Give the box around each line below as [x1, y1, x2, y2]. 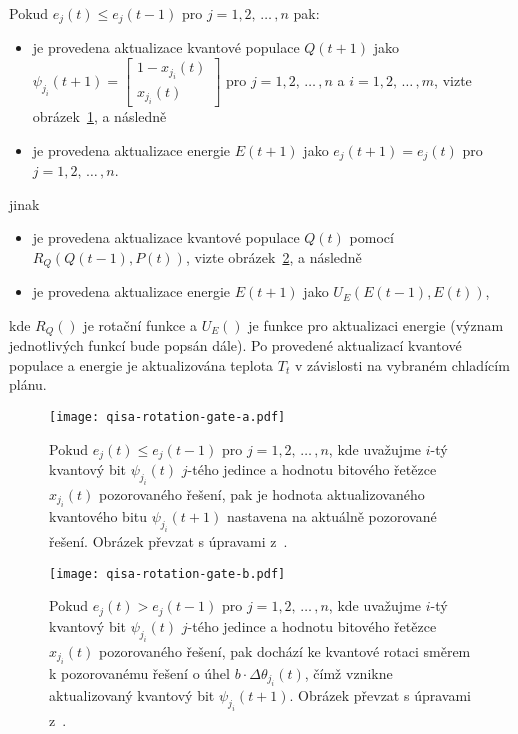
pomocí [349, 227, 394, 248]
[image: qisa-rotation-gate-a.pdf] [49, 410, 286, 425]
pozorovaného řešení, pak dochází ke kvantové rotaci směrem [99, 640, 471, 661]
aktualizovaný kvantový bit [49, 685, 215, 706]
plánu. [9, 374, 47, 395]
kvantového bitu [49, 506, 148, 527]
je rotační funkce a [83, 314, 197, 335]
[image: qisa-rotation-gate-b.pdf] [49, 566, 286, 581]
